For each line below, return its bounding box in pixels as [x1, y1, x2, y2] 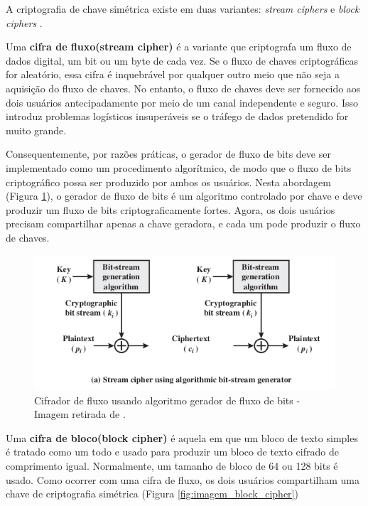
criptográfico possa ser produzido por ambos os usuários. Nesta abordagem [6, 174, 331, 189]
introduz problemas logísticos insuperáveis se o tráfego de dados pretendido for [6, 109, 349, 124]
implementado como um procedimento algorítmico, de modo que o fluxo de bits [6, 160, 352, 175]
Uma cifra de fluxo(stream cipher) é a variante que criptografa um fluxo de [6, 39, 352, 54]
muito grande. [6, 122, 67, 137]
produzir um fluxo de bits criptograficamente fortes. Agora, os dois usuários [6, 202, 335, 217]
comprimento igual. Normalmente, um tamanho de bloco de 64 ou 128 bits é [6, 458, 338, 473]
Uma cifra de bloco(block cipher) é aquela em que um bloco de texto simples [6, 430, 358, 445]
